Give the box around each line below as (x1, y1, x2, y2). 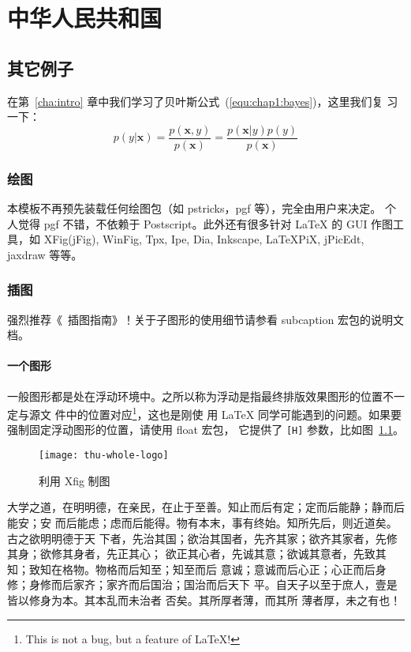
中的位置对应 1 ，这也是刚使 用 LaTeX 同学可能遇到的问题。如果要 (65, 404, 402, 422)
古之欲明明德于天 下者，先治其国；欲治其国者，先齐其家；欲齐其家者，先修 (7, 530, 398, 546)
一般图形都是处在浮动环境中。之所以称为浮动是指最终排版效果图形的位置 (7, 387, 383, 404)
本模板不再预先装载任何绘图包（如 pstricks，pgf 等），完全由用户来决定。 (7, 200, 382, 217)
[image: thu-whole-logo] (39, 450, 169, 462)
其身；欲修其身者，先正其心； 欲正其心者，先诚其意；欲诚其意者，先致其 (7, 545, 387, 562)
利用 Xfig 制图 (39, 472, 110, 488)
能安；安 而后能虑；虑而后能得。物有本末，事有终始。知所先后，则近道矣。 (7, 514, 398, 530)
